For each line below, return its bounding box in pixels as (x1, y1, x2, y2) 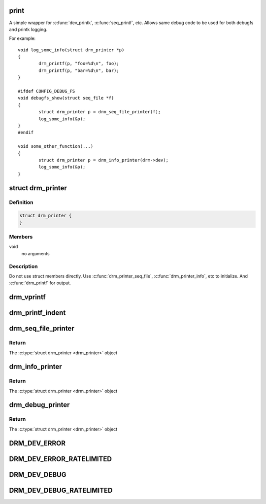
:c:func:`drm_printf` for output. (9, 280, 71, 286)
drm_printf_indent (9, 308, 66, 317)
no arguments (21, 250, 50, 256)
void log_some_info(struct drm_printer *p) (18, 47, 125, 53)
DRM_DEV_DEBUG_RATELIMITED (9, 486, 113, 495)
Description (9, 263, 38, 269)
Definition (9, 199, 33, 205)
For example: (9, 35, 36, 41)
